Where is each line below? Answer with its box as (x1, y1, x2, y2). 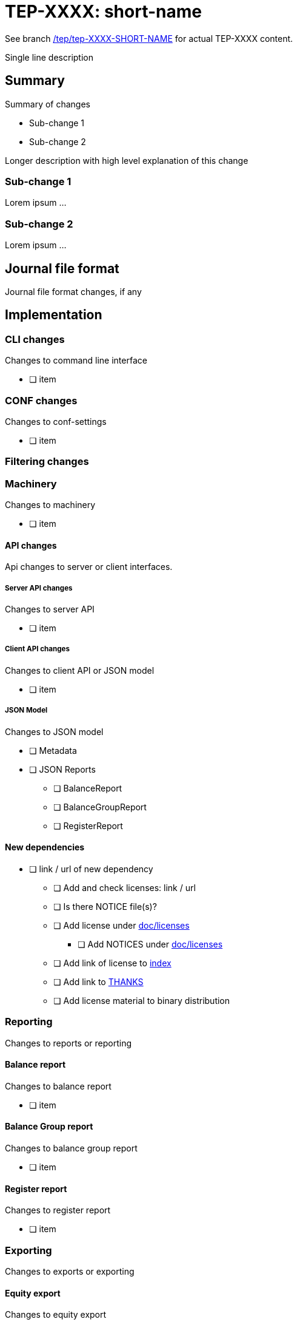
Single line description (5, 52, 94, 63)
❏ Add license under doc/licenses (53, 920, 190, 930)
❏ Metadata (29, 745, 77, 756)
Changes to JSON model (5, 726, 104, 737)
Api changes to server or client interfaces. (5, 561, 173, 572)
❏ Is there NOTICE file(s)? (53, 901, 157, 912)
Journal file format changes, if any (5, 286, 142, 297)
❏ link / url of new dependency (29, 863, 153, 874)
